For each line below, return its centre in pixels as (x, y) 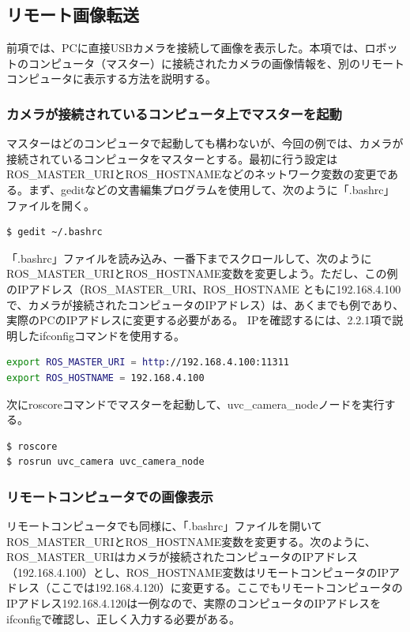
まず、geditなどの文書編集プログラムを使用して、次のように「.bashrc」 (211, 189)
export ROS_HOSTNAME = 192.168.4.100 (105, 378)
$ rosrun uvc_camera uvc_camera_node (105, 462)
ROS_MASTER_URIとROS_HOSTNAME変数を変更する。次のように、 (191, 541)
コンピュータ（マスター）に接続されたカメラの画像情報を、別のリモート (216, 63)
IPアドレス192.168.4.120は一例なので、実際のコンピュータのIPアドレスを (194, 603)
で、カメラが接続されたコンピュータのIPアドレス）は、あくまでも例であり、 (205, 304)
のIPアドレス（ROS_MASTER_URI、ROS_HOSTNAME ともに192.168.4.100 (204, 288)
